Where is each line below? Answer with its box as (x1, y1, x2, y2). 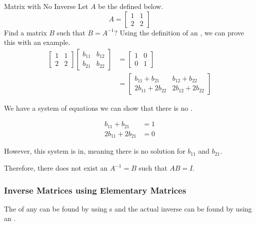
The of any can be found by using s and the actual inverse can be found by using (4, 203, 252, 214)
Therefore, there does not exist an (4, 163, 108, 173)
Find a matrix (4, 27, 47, 37)
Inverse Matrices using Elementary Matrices (4, 184, 186, 196)
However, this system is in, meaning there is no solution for (4, 146, 186, 156)
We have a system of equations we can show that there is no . (4, 102, 193, 113)
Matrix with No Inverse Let (4, 1, 88, 11)
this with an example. (4, 37, 70, 47)
